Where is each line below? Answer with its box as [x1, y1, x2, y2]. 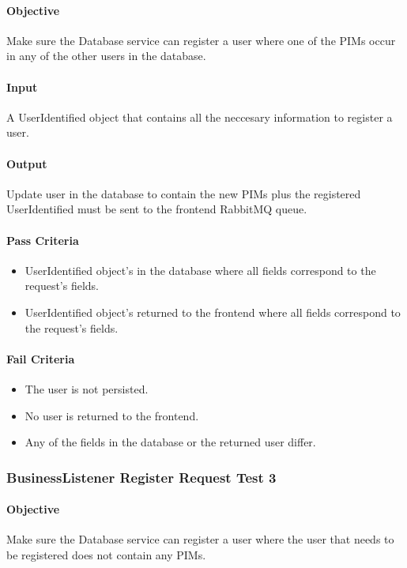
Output [6, 155, 47, 171]
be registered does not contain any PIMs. [6, 546, 206, 562]
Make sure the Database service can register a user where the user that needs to [6, 531, 394, 547]
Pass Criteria [6, 231, 79, 248]
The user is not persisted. [24, 380, 149, 397]
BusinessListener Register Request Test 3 [6, 467, 277, 487]
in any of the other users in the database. [6, 47, 206, 64]
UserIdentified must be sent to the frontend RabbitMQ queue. [6, 201, 307, 217]
